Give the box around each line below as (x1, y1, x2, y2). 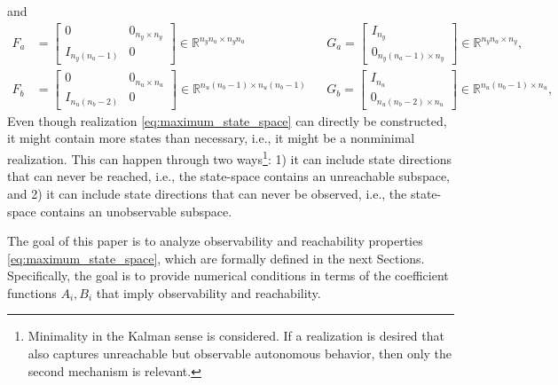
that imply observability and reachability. (96, 283, 321, 302)
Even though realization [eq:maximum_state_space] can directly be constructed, (7, 111, 447, 130)
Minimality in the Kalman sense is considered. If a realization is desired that (28, 326, 444, 345)
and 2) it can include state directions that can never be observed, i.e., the (7, 184, 407, 202)
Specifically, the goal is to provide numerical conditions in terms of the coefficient (7, 266, 449, 285)
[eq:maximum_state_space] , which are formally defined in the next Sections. (7, 248, 425, 267)
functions (7, 283, 57, 302)
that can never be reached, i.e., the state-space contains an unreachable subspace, (7, 167, 451, 185)
